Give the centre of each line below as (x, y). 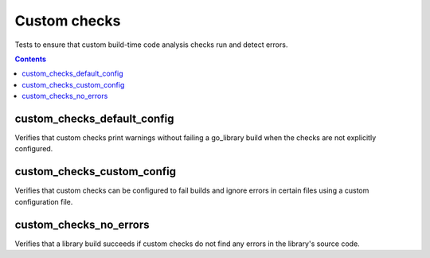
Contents (31, 59)
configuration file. (44, 201)
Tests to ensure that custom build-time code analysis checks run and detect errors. (151, 45)
